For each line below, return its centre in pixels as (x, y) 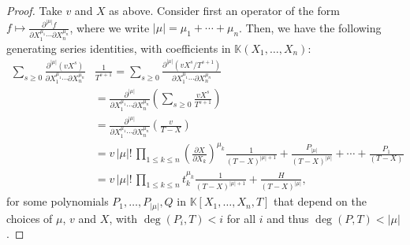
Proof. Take (34, 10)
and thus (288, 218)
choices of (30, 218)
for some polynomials (58, 201)
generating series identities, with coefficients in (119, 48)
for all (241, 218)
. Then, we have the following (310, 27)
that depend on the (320, 201)
